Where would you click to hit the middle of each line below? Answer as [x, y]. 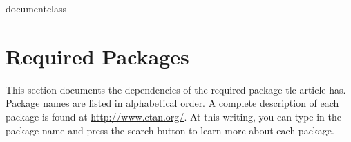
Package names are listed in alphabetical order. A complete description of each [172, 103]
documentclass [36, 8]
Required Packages [97, 56]
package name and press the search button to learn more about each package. [170, 130]
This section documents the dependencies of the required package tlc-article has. [176, 89]
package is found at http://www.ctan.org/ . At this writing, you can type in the [174, 116]
